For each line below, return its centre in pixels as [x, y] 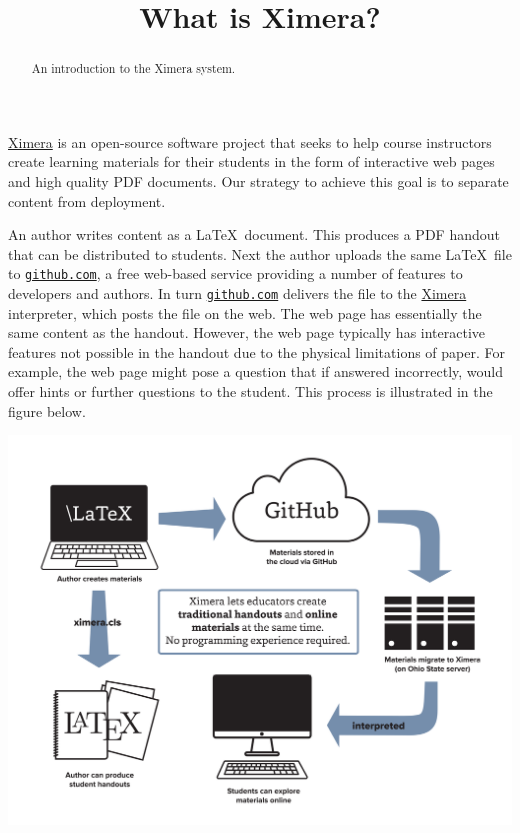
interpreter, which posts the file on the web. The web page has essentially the [245, 312]
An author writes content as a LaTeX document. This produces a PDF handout [254, 234]
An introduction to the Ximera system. [133, 68]
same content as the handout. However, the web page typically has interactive [247, 332]
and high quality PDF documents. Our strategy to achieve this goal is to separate [258, 181]
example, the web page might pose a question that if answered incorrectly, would [255, 371]
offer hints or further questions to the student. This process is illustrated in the [250, 391]
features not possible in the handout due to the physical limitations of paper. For [256, 351]
